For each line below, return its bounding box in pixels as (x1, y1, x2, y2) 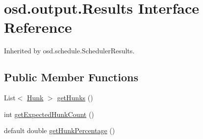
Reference (4, 17, 72, 37)
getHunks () (57, 93, 93, 103)
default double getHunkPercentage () (4, 125, 115, 136)
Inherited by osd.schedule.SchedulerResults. (4, 46, 135, 56)
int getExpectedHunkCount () (4, 109, 94, 119)
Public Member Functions (4, 69, 138, 85)
